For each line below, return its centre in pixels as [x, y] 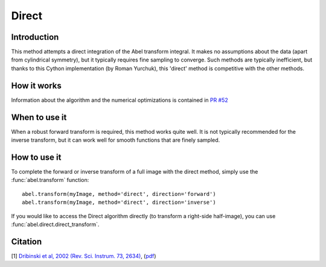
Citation [27, 241]
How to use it [36, 157]
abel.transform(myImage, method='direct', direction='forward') [119, 194]
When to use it [39, 117]
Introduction [35, 37]
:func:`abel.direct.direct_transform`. [55, 224]
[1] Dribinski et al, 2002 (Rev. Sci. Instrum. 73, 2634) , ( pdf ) [84, 256]
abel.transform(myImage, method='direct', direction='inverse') [119, 203]
